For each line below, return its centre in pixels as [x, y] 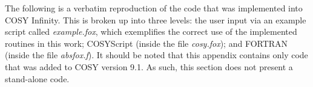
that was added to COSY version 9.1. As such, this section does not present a [149, 66]
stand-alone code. [37, 78]
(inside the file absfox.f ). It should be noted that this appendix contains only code [156, 55]
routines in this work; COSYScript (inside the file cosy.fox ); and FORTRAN [147, 43]
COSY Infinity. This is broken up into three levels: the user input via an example [156, 19]
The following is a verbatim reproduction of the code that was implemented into [154, 8]
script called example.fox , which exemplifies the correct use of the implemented [151, 31]
